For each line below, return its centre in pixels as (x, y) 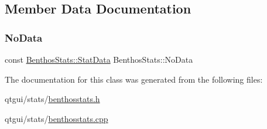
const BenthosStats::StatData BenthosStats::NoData (99, 59)
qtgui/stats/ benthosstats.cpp (57, 118)
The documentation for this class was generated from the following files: (134, 79)
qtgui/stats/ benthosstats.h (52, 99)
